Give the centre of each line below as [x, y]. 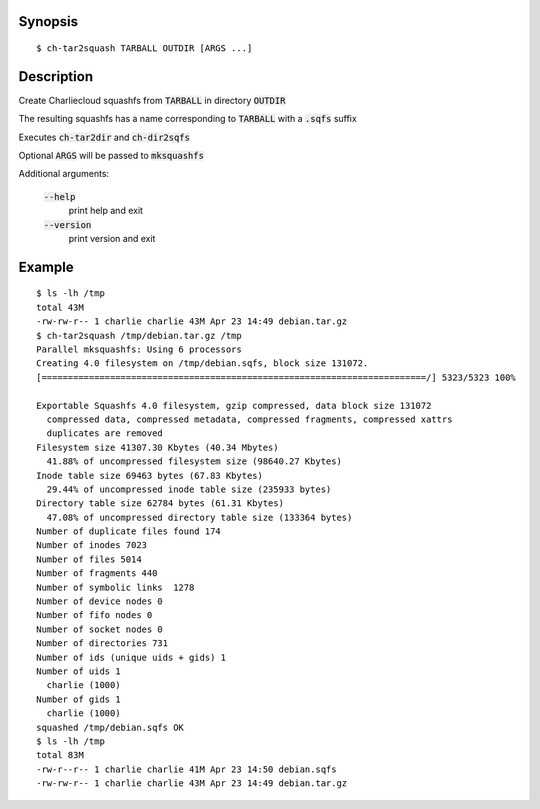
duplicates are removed [105, 433]
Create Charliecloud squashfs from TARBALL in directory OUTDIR [152, 100]
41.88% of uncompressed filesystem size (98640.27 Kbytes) [194, 461]
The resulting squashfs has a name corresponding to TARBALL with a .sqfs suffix [187, 119]
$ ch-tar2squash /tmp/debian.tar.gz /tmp [139, 335]
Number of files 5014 [89, 559]
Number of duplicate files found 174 [129, 531]
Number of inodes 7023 [92, 545]
